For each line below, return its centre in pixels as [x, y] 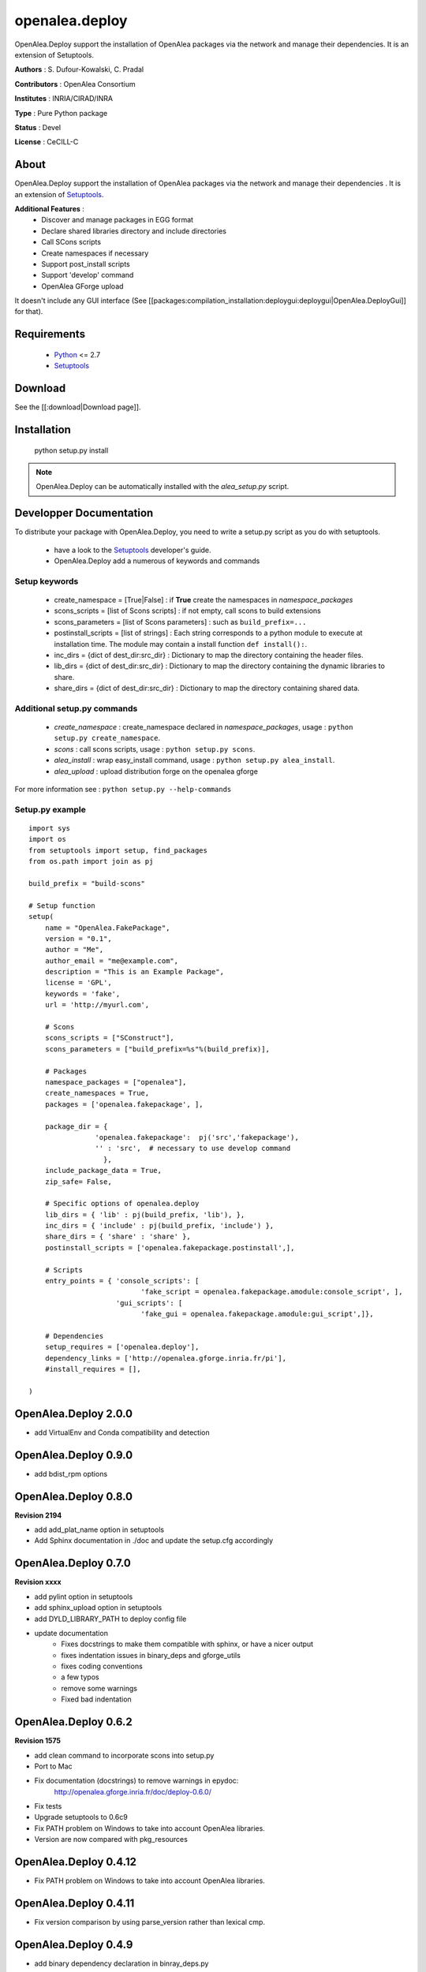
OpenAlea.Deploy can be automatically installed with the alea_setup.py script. [163, 487]
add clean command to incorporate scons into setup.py [124, 1755]
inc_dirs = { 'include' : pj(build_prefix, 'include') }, [159, 1226]
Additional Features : [49, 208]
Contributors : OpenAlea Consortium [75, 84]
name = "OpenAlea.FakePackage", [107, 928]
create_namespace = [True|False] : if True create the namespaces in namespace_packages [204, 600]
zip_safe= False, [78, 1182]
